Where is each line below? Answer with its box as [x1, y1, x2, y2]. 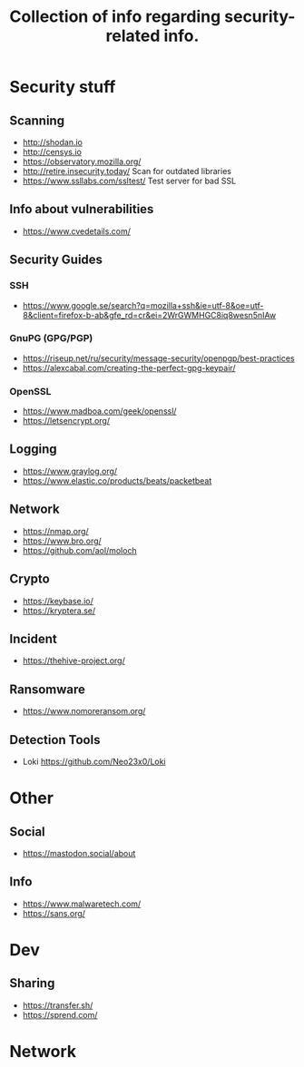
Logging [9, 442, 57, 457]
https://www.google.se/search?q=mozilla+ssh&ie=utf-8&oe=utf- [22, 299, 265, 310]
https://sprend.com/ [22, 1009, 98, 1020]
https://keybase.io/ [22, 595, 93, 606]
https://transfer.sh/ [22, 1000, 93, 1011]
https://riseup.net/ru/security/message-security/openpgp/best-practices [22, 352, 295, 364]
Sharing [9, 975, 55, 991]
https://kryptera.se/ [22, 605, 96, 616]
